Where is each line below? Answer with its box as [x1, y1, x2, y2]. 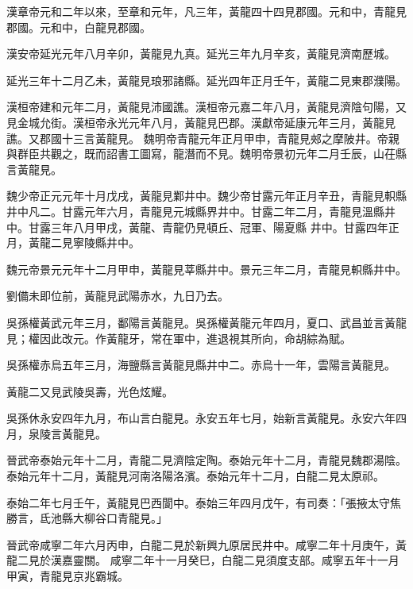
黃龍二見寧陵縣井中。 [28, 234, 140, 251]
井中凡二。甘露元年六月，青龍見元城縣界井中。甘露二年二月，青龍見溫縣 [6, 202, 384, 219]
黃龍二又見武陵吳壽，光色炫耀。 [6, 383, 173, 399]
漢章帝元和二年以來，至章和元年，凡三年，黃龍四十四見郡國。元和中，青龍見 [6, 3, 407, 19]
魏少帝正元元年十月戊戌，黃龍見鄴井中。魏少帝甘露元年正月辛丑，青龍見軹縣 [6, 187, 407, 204]
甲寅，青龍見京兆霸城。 [6, 568, 129, 584]
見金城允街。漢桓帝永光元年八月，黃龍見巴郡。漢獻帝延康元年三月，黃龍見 [6, 114, 396, 130]
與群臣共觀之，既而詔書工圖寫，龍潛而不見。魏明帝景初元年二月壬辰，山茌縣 [6, 145, 407, 162]
